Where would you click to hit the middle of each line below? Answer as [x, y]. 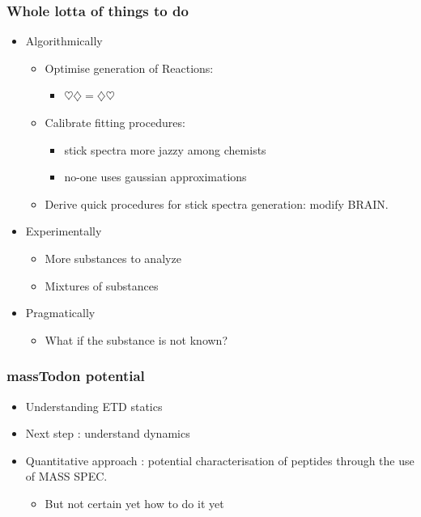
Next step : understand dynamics [108, 433]
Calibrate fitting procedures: [115, 122]
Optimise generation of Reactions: [129, 68]
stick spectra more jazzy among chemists [165, 149]
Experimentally [64, 231]
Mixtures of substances [102, 285]
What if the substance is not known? [136, 339]
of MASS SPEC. [66, 476]
